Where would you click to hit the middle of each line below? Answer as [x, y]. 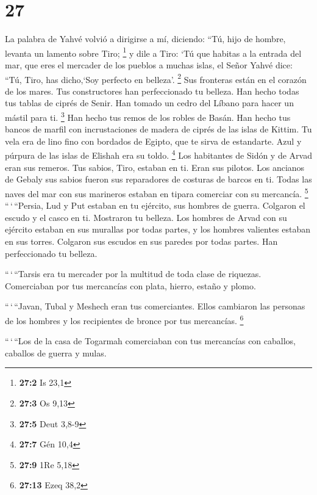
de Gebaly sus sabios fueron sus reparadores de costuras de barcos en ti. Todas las [158, 179]
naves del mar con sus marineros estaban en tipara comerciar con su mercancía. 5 [157, 192]
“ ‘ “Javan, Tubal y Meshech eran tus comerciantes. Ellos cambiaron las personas [155, 306]
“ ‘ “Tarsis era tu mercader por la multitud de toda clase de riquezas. [133, 274]
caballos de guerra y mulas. [56, 352]
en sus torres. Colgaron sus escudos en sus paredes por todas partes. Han [141, 241]
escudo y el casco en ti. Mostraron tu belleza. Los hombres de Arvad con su [146, 217]
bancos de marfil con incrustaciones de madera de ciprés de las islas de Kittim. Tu [158, 129]
